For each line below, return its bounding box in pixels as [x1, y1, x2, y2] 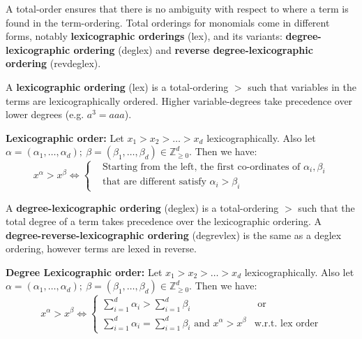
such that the [298, 200, 355, 215]
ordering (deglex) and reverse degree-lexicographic [73, 42, 313, 57]
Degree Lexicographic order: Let [6, 264, 163, 279]
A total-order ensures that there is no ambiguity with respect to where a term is [6, 1, 349, 15]
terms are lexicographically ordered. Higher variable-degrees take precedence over [6, 93, 353, 108]
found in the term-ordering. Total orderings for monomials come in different [6, 15, 330, 29]
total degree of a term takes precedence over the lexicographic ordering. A [6, 214, 322, 229]
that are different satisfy [103, 177, 206, 187]
